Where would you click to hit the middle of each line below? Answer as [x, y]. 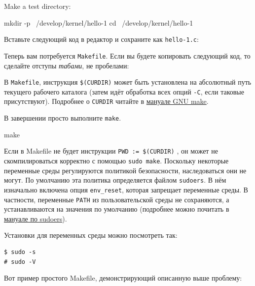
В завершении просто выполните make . [63, 118]
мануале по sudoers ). [36, 218]
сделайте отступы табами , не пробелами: [67, 65]
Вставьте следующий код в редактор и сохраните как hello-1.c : [101, 39]
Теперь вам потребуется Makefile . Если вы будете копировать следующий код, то [127, 55]
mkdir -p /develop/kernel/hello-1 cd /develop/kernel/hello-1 [99, 22]
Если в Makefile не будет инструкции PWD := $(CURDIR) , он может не [111, 151]
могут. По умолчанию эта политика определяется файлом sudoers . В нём [115, 180]
